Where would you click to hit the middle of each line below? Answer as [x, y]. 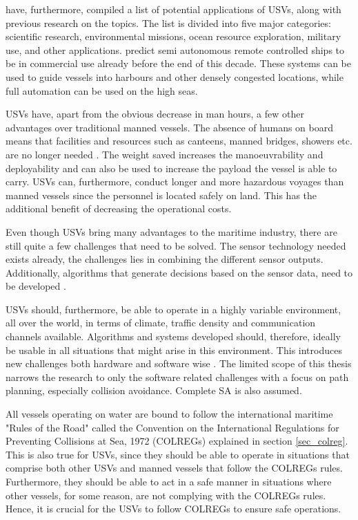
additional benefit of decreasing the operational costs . [119, 208]
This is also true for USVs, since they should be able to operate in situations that [178, 454]
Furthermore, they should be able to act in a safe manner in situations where [169, 481]
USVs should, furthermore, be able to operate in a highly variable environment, [173, 309]
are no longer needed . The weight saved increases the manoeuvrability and [165, 154]
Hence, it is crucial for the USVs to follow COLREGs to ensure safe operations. [173, 509]
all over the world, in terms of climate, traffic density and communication [161, 323]
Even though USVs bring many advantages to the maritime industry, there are [171, 231]
